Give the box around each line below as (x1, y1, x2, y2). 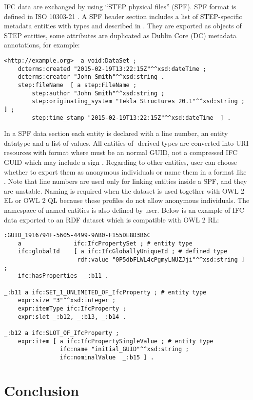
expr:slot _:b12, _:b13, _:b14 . (18, 313, 126, 320)
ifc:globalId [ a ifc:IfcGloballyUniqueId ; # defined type (18, 248, 228, 255)
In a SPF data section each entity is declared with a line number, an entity (4, 128, 228, 138)
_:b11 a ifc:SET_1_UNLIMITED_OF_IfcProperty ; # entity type (4, 289, 207, 296)
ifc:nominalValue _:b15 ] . (59, 354, 154, 361)
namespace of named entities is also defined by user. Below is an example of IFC (4, 204, 244, 215)
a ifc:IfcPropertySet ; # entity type (18, 240, 193, 247)
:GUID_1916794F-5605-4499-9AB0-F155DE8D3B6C (4, 232, 151, 239)
